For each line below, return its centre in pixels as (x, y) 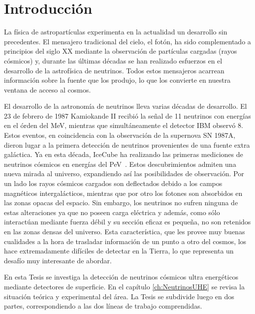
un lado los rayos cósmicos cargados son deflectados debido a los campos (113, 183)
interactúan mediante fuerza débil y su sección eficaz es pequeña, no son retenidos (127, 222)
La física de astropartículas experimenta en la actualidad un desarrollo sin (116, 32)
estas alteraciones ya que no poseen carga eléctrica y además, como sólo (112, 212)
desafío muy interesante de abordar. (58, 260)
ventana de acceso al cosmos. (48, 89)
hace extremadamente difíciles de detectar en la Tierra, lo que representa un (119, 251)
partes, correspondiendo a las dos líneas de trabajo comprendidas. (103, 306)
